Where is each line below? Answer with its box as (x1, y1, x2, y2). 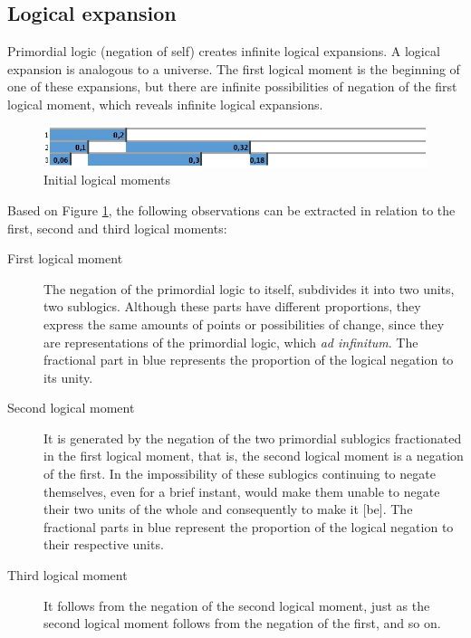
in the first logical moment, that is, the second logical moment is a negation (43, 446, 464, 465)
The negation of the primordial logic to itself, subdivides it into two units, (43, 279, 455, 298)
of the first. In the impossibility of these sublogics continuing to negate (43, 464, 436, 483)
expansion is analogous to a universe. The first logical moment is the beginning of (7, 59, 460, 78)
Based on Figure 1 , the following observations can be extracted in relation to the (7, 200, 456, 219)
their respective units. (43, 535, 164, 554)
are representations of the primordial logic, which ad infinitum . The (43, 332, 418, 351)
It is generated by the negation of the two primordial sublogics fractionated (43, 428, 462, 447)
